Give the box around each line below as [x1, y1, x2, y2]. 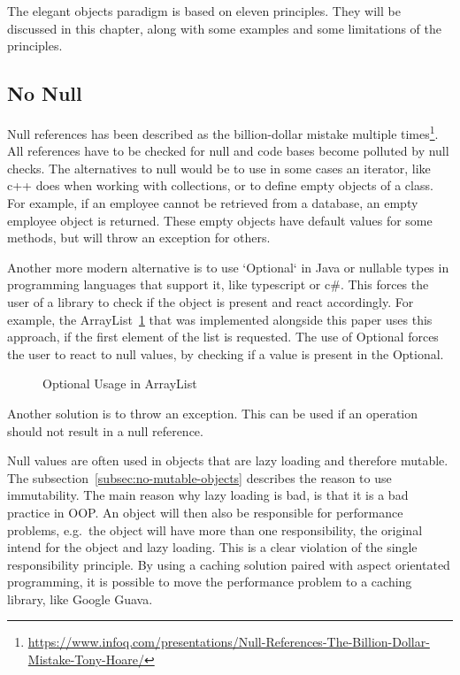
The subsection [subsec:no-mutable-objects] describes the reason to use [7, 468, 392, 487]
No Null [7, 80, 82, 107]
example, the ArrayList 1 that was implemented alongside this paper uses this [7, 310, 433, 328]
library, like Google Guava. [7, 589, 153, 608]
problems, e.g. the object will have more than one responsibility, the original [7, 520, 423, 539]
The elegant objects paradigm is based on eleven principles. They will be [7, 2, 401, 19]
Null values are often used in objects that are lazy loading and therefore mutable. [7, 451, 448, 470]
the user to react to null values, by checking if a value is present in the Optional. [7, 344, 444, 363]
